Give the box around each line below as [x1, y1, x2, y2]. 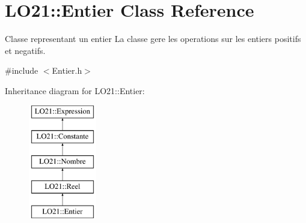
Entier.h [52, 64, 82, 77]
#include [5, 64, 38, 77]
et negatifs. [5, 44, 46, 56]
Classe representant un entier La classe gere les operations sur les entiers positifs [5, 32, 301, 45]
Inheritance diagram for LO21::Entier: [5, 84, 145, 97]
